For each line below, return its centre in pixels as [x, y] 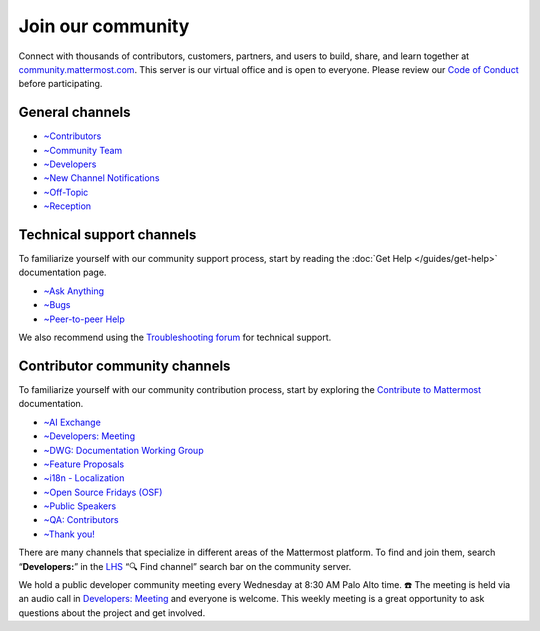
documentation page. [62, 272]
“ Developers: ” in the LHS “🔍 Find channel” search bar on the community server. [185, 566]
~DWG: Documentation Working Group [123, 450]
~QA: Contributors [81, 520]
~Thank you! [69, 534]
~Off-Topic [66, 192]
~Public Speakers [80, 506]
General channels [74, 112]
